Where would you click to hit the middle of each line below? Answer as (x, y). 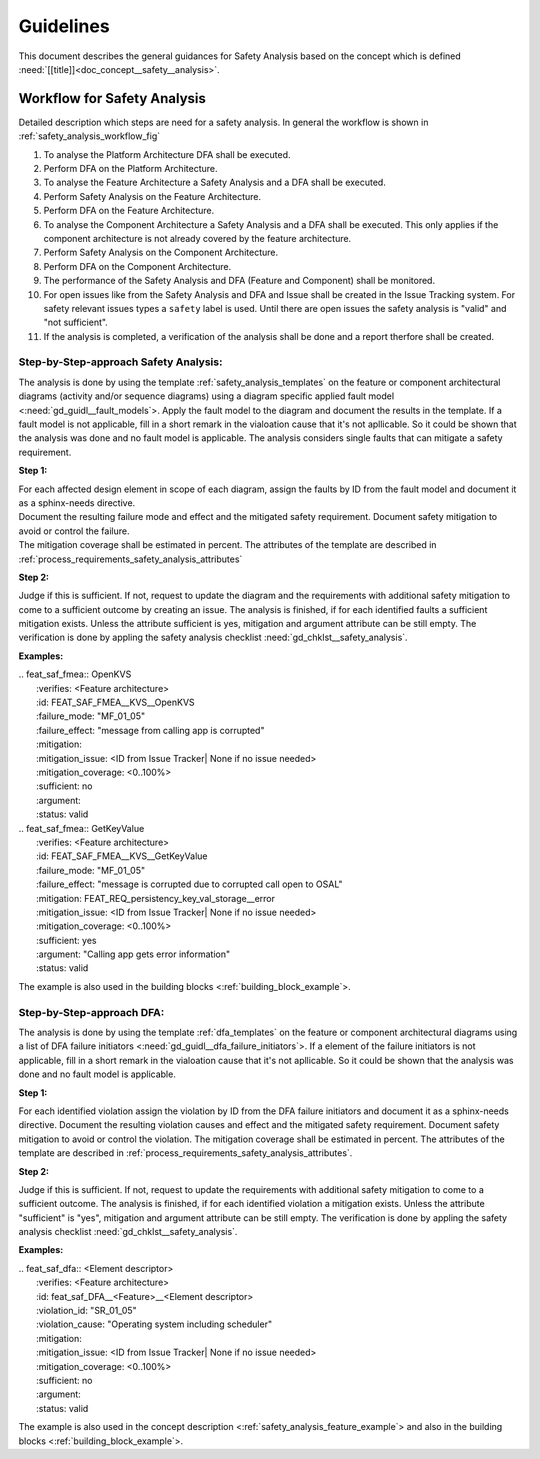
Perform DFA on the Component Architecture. (137, 266)
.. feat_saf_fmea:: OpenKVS (75, 674)
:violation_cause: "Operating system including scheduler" (154, 1324)
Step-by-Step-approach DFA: (91, 1012)
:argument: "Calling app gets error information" (133, 954)
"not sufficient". (76, 322)
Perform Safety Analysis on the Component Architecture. (161, 252)
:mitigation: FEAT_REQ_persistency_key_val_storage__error (155, 898)
